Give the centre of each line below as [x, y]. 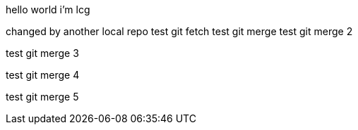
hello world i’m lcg [48, 9]
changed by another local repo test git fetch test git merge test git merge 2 [179, 31]
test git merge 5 [42, 97]
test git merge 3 [42, 53]
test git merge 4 [43, 75]
